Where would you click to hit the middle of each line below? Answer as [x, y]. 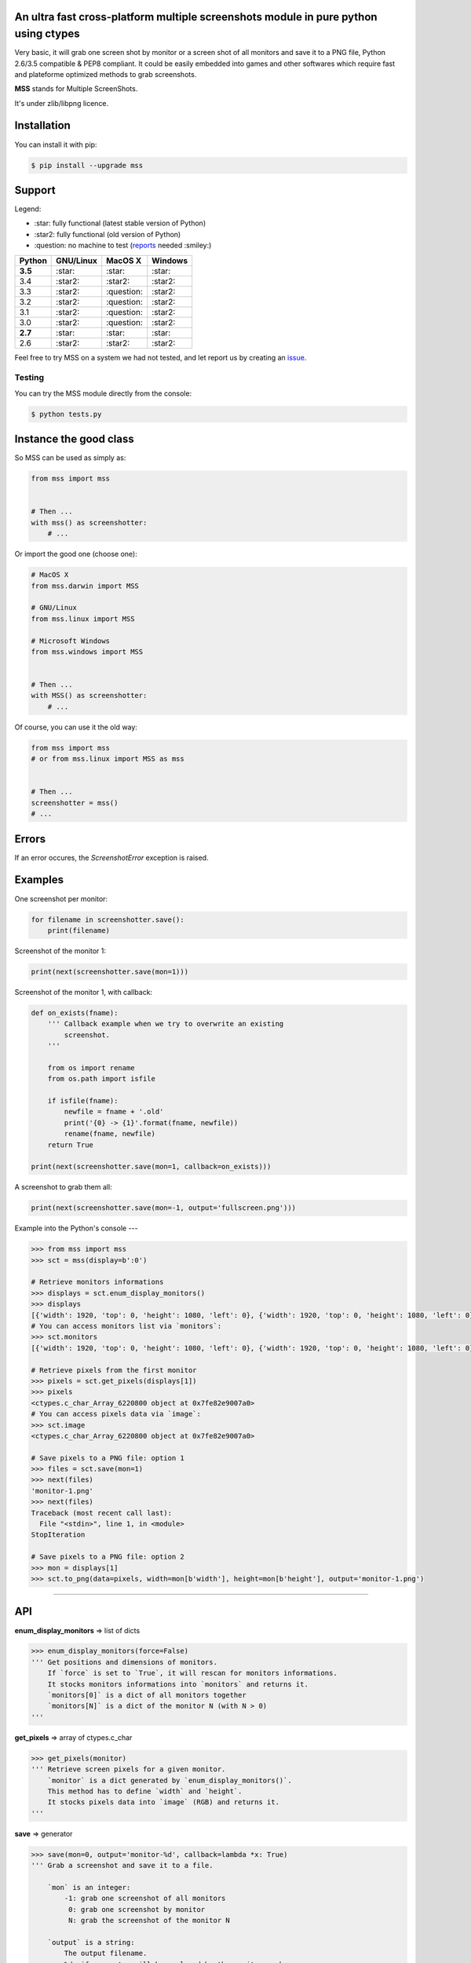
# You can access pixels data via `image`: [116, 1414]
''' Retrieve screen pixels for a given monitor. [128, 1769]
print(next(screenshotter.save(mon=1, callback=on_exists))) [151, 1167]
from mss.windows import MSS [87, 651]
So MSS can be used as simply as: [70, 458]
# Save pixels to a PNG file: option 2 [108, 1557]
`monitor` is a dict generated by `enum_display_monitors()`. [170, 1780]
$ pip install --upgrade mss [87, 165]
